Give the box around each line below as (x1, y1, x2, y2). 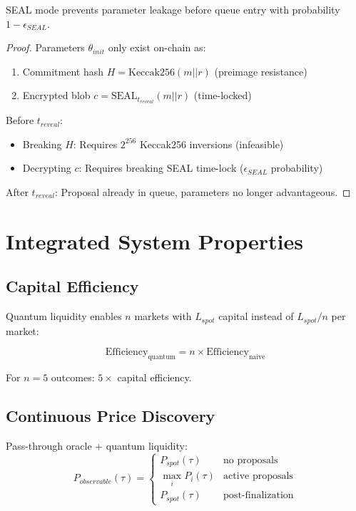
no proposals (223, 455, 278, 465)
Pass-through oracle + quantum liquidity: (6, 438, 188, 453)
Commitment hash (22, 63, 104, 78)
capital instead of (218, 309, 294, 324)
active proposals (223, 471, 293, 482)
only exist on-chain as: (108, 40, 206, 55)
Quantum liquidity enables (6, 309, 122, 324)
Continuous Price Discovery (6, 405, 215, 427)
